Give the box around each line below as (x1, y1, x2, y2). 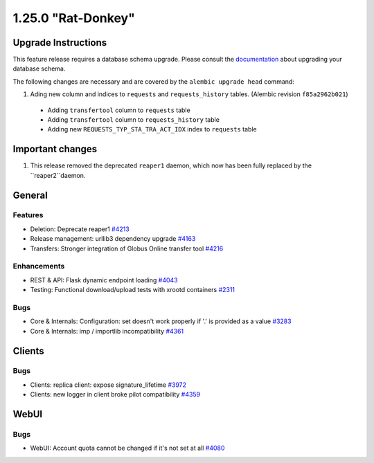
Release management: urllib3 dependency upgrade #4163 (30, 235, 196, 243)
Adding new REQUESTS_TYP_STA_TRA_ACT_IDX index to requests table (47, 125, 257, 134)
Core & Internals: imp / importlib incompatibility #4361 (30, 327, 184, 335)
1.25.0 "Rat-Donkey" (12, 10, 135, 26)
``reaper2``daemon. (30, 171, 86, 179)
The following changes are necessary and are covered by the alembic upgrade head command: (12, 77, 294, 86)
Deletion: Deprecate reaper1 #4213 (30, 225, 130, 233)
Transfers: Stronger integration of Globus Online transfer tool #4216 (30, 244, 224, 253)
